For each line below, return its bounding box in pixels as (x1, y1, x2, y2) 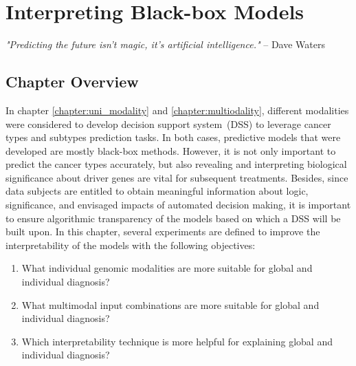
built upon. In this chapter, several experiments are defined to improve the (5, 224, 320, 239)
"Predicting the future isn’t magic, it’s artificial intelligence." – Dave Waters (5, 37, 325, 52)
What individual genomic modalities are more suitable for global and (21, 261, 313, 275)
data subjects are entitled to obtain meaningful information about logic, (5, 184, 309, 198)
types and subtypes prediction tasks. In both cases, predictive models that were (5, 130, 341, 144)
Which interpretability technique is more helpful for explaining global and (21, 334, 333, 348)
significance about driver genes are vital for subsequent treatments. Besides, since (5, 170, 348, 184)
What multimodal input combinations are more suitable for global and (21, 297, 320, 312)
